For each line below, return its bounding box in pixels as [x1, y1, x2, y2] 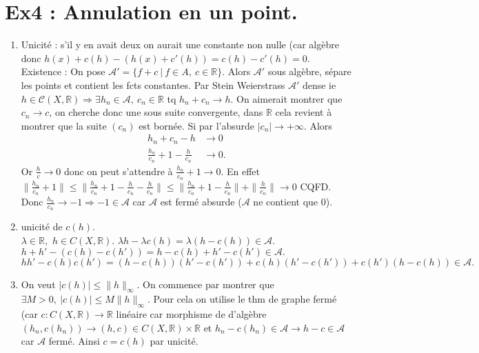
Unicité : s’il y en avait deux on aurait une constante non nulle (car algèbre [21, 37, 339, 52]
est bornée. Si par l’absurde [139, 118, 255, 132]
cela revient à [275, 105, 332, 119]
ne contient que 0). [253, 194, 333, 209]
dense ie [302, 77, 336, 92]
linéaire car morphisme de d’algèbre [116, 307, 267, 321]
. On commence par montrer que [136, 276, 274, 291]
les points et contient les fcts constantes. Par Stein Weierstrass [21, 77, 285, 92]
